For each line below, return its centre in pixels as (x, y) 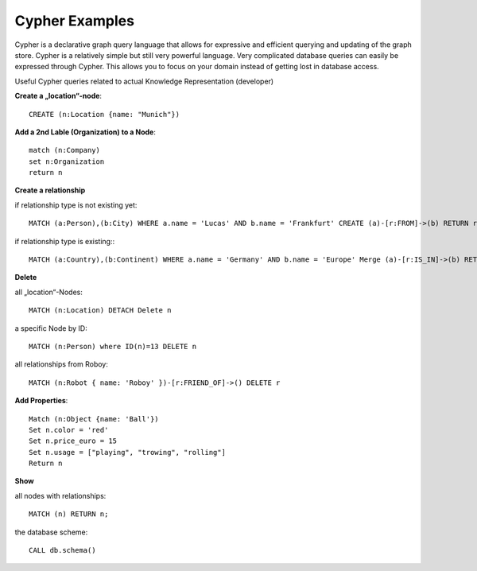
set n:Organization (67, 161)
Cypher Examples (75, 21)
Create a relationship (50, 190)
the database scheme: (51, 532)
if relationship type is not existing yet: (76, 205)
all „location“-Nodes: (48, 292)
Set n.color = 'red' (69, 430)
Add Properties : (41, 401)
